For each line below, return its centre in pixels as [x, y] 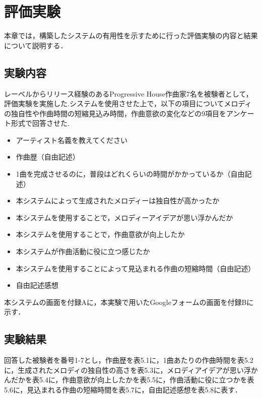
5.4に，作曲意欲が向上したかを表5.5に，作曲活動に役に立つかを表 [147, 380]
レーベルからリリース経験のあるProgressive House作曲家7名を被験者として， [128, 93]
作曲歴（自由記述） [48, 157]
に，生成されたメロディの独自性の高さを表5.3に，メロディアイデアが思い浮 [127, 370]
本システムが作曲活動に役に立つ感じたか [83, 251]
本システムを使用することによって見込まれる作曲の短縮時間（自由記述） [136, 268]
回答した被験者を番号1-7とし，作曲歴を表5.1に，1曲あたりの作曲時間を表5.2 [129, 360]
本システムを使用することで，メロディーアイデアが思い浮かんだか [124, 217]
